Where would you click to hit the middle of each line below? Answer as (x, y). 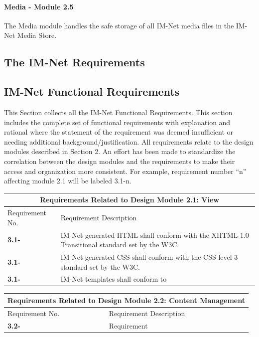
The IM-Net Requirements (74, 62)
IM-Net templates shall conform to (114, 279)
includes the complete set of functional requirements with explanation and (117, 122)
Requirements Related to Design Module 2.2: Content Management (126, 300)
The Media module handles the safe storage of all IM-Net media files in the (119, 25)
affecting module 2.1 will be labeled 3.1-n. (68, 181)
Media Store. (37, 35)
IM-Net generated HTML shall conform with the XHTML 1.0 (155, 235)
